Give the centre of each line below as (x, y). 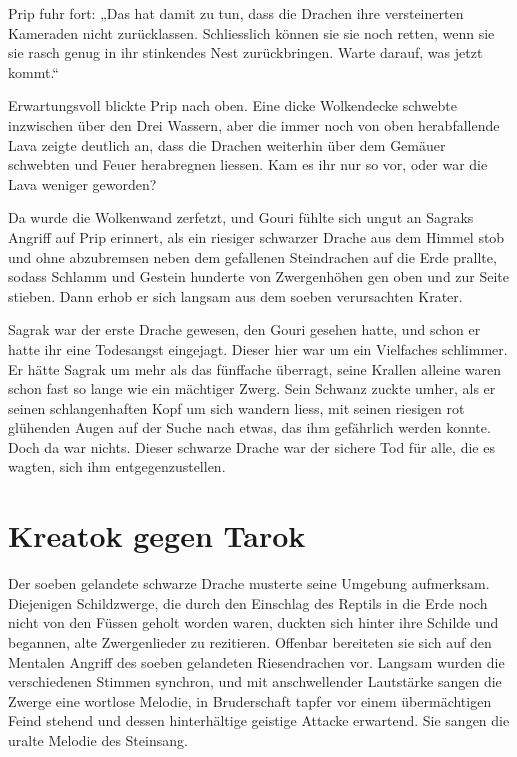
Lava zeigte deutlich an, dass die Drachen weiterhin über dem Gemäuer (227, 144)
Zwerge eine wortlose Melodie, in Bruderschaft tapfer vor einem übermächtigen (250, 700)
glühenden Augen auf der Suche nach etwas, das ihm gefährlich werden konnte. (249, 427)
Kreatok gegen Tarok (157, 535)
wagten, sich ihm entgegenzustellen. (117, 466)
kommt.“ (33, 71)
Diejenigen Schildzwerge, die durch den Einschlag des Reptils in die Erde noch (248, 602)
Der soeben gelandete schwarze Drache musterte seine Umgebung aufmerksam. (249, 583)
